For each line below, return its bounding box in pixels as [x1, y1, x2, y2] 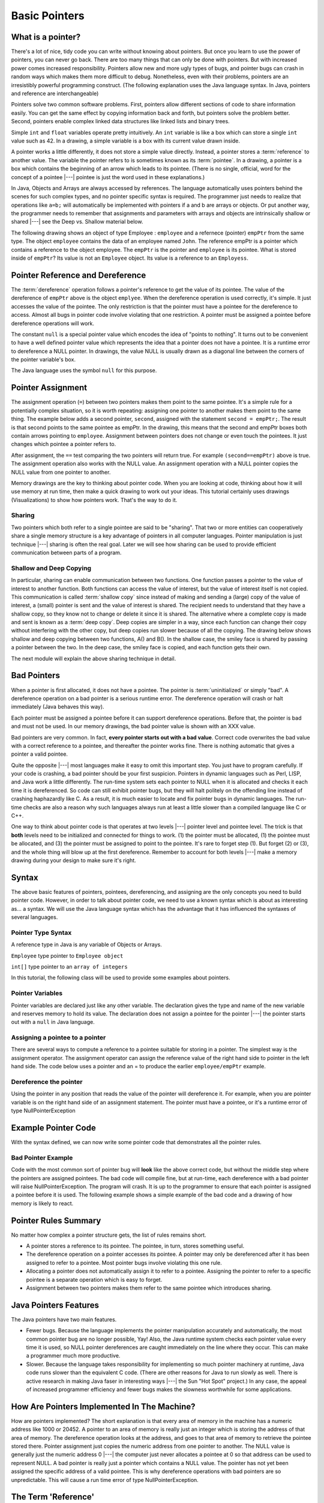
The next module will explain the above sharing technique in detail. [11, 655, 176, 662]
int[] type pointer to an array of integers [11, 963, 128, 970]
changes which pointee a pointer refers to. [11, 441, 116, 448]
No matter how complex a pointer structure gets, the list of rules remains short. [11, 1231, 206, 1238]
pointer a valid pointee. [11, 750, 68, 758]
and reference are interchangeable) [11, 90, 99, 97]
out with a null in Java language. [11, 1018, 95, 1026]
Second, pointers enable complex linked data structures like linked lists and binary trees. [11, 118, 230, 125]
